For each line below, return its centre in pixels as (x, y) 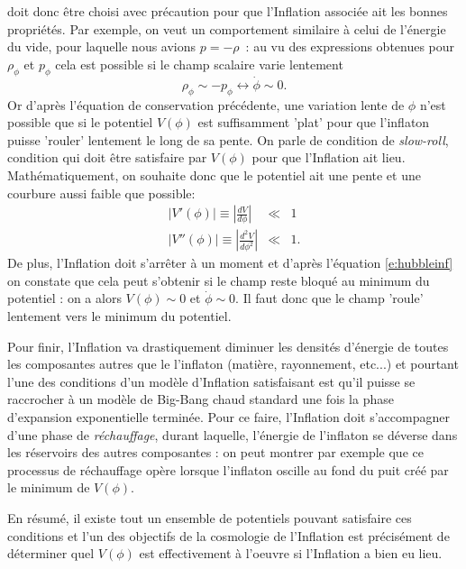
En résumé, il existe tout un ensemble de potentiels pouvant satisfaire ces (210, 517)
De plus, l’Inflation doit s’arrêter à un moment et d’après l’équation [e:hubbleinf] (230, 263)
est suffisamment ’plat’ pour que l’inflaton (314, 122)
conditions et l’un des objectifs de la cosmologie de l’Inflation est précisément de (228, 535)
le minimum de (49, 487)
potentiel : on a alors (64, 298)
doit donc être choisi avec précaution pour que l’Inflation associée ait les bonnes (228, 11)
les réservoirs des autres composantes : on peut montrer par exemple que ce (215, 452)
